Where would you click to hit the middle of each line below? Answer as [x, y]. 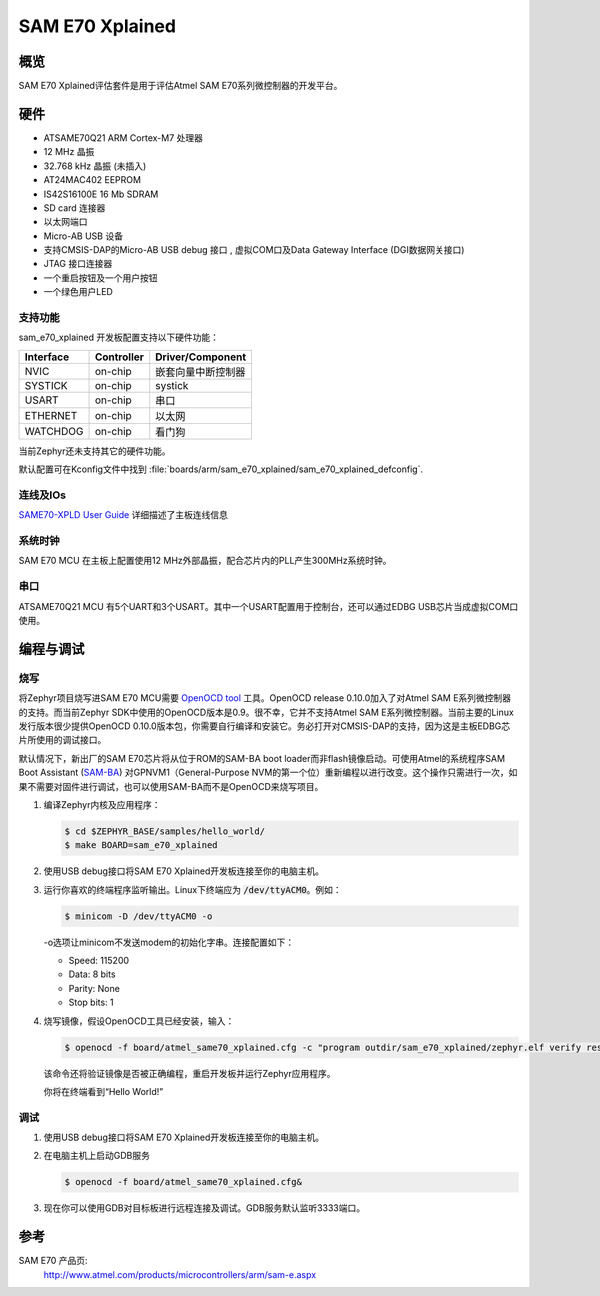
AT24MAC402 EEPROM [92, 180]
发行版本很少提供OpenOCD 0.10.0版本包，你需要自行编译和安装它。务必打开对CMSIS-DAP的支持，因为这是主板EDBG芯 [264, 726]
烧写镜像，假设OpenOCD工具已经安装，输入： [139, 1021]
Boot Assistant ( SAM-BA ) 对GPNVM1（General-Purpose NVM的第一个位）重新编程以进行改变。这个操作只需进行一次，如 [268, 772]
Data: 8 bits [92, 974]
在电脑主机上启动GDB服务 [96, 1156]
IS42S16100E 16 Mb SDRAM [101, 194]
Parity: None [94, 988]
